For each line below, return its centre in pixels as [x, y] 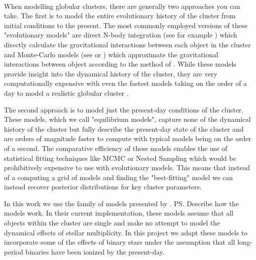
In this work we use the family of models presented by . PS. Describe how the [122, 203]
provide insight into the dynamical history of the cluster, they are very [111, 73]
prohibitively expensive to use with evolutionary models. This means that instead [127, 167]
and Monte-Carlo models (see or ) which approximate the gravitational [111, 54]
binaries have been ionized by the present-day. [95, 251]
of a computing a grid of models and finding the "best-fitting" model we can [119, 177]
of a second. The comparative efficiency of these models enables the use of [116, 148]
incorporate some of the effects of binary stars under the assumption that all [120, 242]
